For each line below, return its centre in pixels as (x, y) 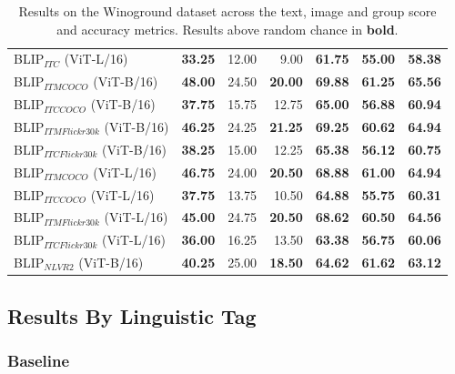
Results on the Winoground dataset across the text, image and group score (227, 11)
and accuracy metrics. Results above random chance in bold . (227, 29)
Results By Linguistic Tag (132, 315)
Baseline (39, 360)
